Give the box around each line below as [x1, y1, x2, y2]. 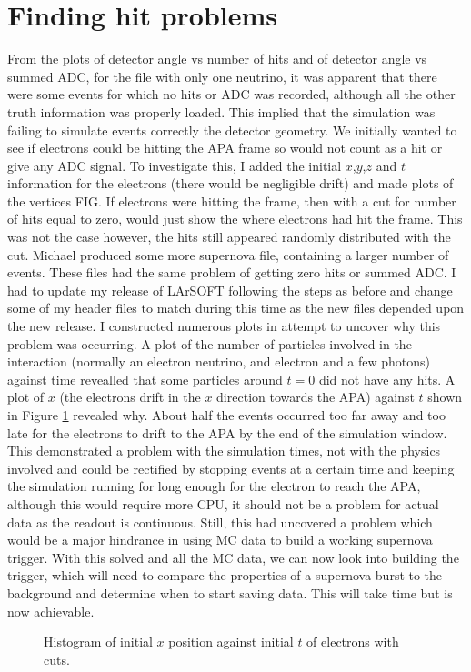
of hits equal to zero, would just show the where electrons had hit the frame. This [7, 209, 463, 228]
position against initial [168, 632, 294, 651]
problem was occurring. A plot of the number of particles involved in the [7, 334, 412, 353]
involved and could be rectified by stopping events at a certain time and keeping [7, 458, 455, 477]
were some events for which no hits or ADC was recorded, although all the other [7, 85, 456, 104]
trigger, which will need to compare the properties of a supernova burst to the [7, 566, 443, 585]
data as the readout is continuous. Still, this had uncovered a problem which [7, 512, 433, 531]
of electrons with [306, 632, 399, 651]
